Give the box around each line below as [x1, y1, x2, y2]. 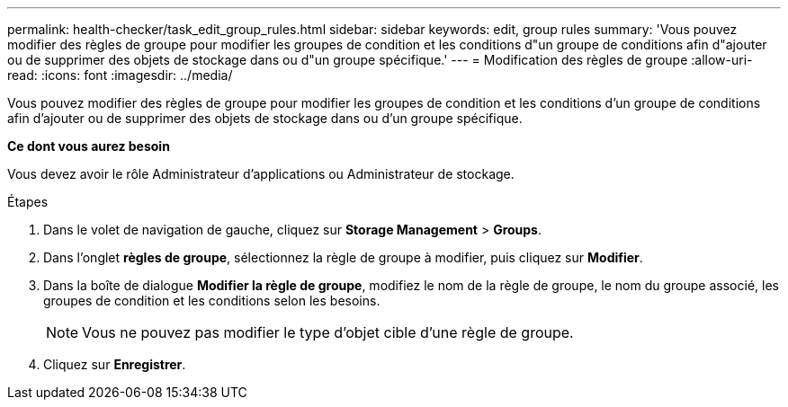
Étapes [7, 194, 49, 209]
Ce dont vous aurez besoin [7, 138, 170, 154]
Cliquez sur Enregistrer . [43, 357, 186, 372]
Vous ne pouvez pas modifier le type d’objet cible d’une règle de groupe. [82, 323, 574, 341]
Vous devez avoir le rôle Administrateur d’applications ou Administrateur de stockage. [7, 166, 515, 181]
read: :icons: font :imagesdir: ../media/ [7, 67, 233, 83]
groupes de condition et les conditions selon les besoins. [43, 293, 381, 308]
